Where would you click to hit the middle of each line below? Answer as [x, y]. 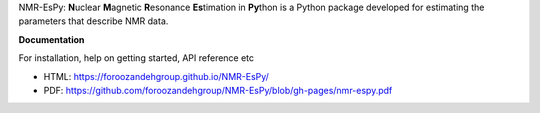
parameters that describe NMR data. [93, 21]
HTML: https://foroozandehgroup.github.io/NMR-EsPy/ [156, 76]
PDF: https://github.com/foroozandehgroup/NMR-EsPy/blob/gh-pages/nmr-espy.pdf [218, 90]
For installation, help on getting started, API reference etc [136, 58]
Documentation [51, 39]
